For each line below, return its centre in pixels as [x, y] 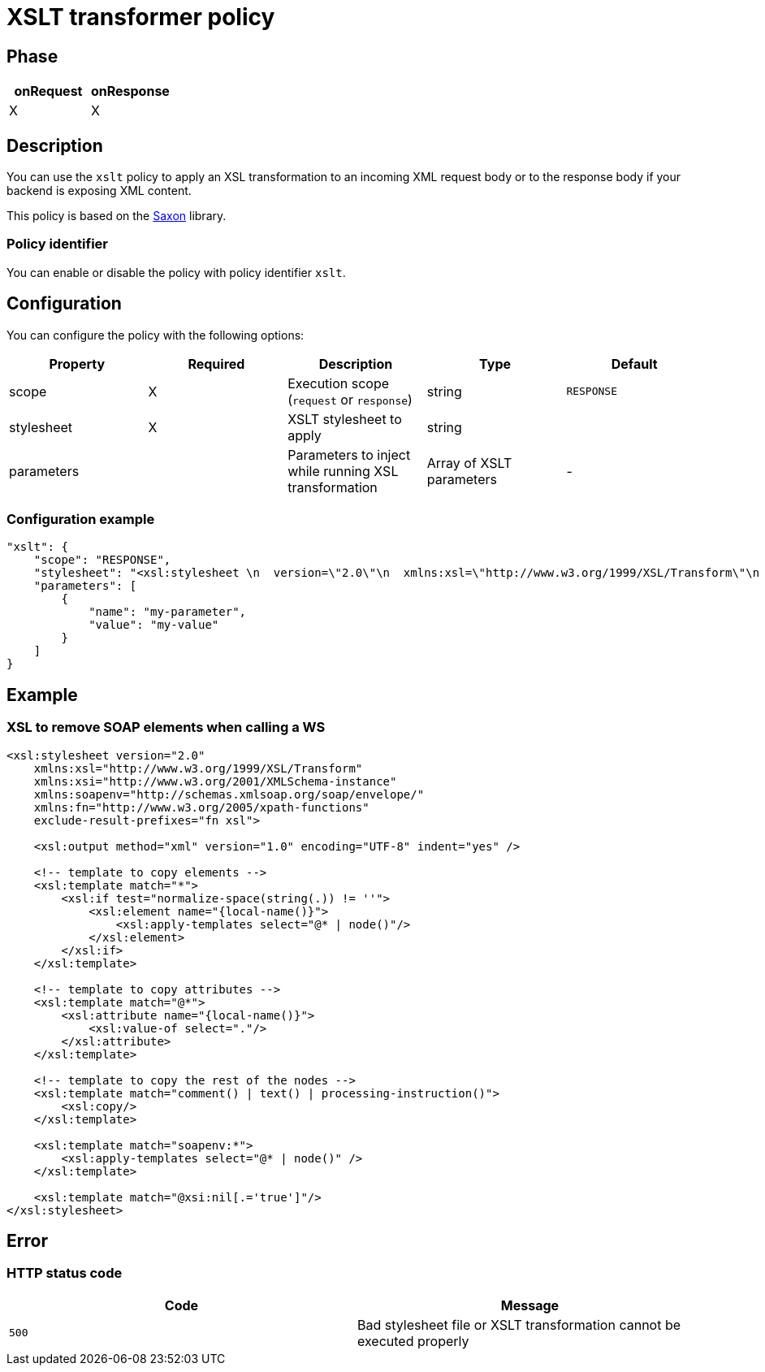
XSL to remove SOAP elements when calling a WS [166, 727]
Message [530, 1305]
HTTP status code [65, 1273]
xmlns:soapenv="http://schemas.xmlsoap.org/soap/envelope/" [229, 794]
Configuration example [81, 519]
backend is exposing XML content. [99, 191]
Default [634, 364]
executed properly [413, 1341]
